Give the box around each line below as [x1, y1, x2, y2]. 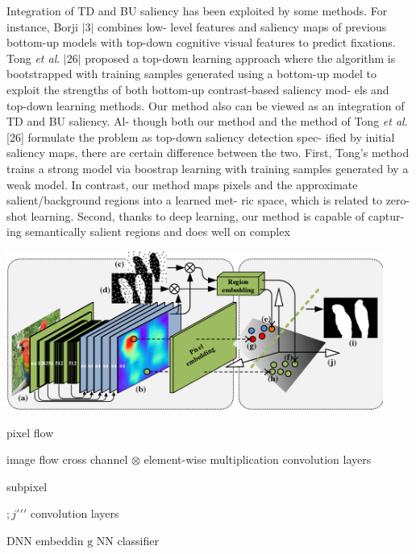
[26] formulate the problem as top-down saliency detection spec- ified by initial [6, 128, 395, 145]
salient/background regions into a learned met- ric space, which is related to [6, 192, 382, 209]
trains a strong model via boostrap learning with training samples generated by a [6, 159, 409, 176]
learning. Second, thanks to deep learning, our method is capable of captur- [31, 207, 405, 224]
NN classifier [96, 531, 159, 548]
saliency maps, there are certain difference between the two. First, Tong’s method [6, 144, 410, 161]
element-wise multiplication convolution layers [144, 451, 372, 468]
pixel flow [6, 424, 54, 440]
